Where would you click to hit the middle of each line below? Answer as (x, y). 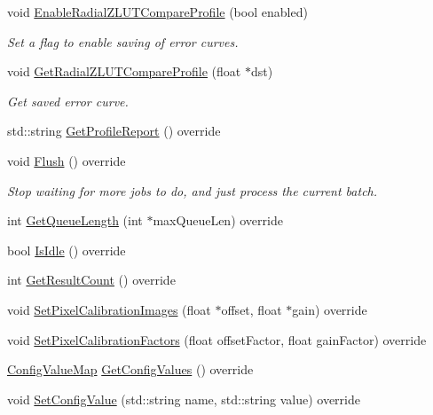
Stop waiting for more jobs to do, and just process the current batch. (193, 190)
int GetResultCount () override (91, 280)
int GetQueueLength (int (75, 220)
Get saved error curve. (68, 101)
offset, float (252, 309)
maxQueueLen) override (218, 220)
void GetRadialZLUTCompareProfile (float (124, 71)
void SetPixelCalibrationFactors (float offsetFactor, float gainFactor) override (217, 339)
